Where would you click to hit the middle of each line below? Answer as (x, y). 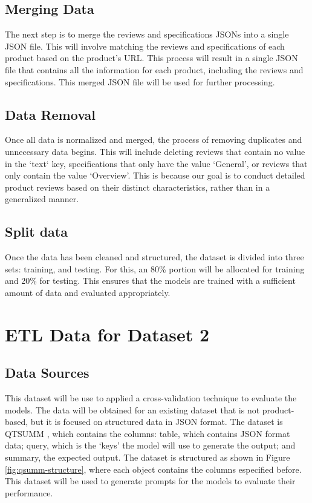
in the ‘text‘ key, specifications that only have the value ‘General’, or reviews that (156, 163)
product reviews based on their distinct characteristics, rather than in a (138, 187)
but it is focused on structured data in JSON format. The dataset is (157, 422)
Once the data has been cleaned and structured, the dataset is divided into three (154, 257)
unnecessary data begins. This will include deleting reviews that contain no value (155, 151)
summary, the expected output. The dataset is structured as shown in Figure (148, 457)
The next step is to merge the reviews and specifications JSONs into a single (147, 34)
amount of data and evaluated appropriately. (88, 292)
